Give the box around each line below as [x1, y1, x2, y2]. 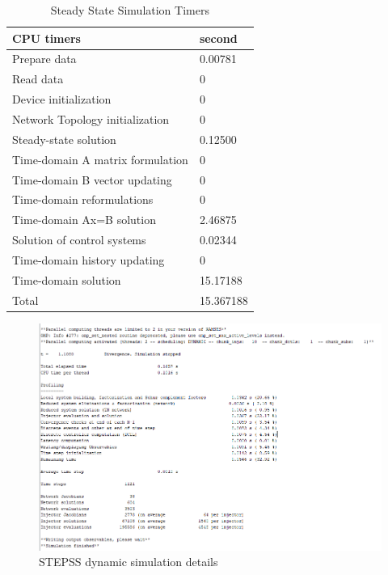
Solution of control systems [12, 231, 146, 248]
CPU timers [12, 29, 81, 46]
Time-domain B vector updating [12, 171, 172, 188]
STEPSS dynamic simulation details [39, 553, 218, 570]
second [199, 29, 238, 46]
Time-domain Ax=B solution [12, 211, 156, 228]
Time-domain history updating [12, 251, 165, 268]
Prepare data [12, 50, 77, 67]
